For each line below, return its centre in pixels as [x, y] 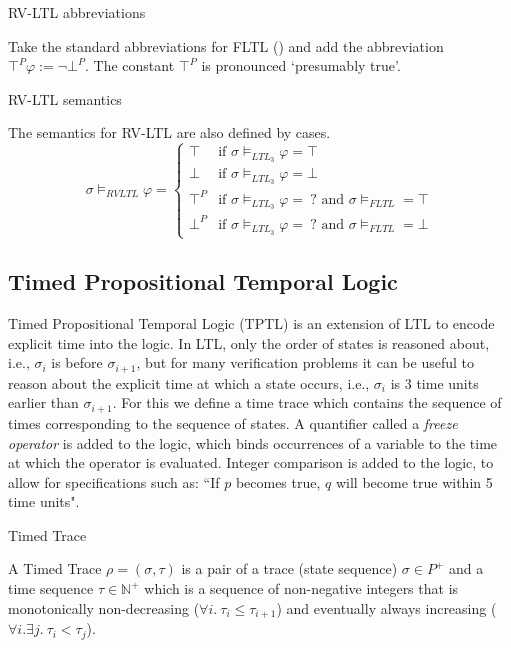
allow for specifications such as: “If [114, 481]
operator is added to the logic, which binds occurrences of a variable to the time [253, 442]
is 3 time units [434, 382]
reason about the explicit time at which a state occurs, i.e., [189, 382]
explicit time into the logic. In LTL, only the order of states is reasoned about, [249, 342]
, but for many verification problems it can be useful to [305, 362]
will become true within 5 [414, 481]
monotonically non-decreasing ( [104, 607]
